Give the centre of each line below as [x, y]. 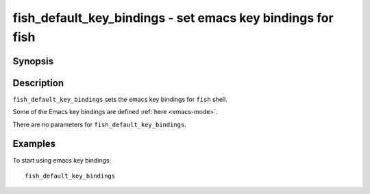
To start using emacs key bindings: [62, 160]
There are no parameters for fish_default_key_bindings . [99, 124]
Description [38, 83]
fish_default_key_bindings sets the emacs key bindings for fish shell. [120, 99]
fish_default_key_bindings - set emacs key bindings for [173, 18]
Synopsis [33, 61]
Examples [34, 144]
